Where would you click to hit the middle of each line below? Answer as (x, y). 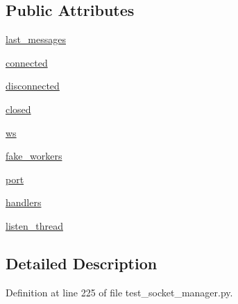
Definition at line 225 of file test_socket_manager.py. (119, 292)
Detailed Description (82, 263)
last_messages (36, 39)
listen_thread (34, 225)
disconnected (33, 86)
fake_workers (34, 156)
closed (18, 109)
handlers (24, 202)
